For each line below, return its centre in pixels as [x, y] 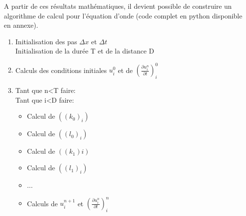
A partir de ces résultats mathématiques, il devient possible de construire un [118, 6]
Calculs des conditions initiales [61, 70]
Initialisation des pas [46, 41]
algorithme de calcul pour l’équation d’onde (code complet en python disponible [123, 15]
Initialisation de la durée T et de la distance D [85, 51]
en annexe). [21, 25]
